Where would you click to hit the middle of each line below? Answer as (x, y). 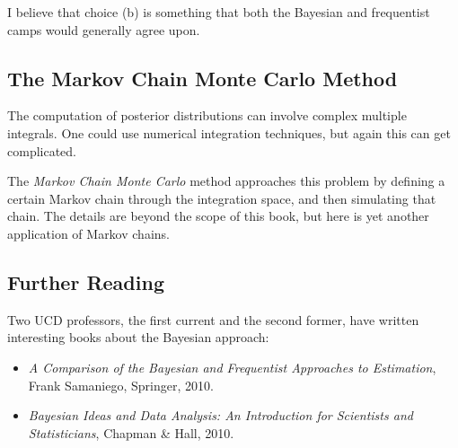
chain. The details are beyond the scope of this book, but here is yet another (218, 216)
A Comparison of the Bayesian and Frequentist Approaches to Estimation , (232, 367)
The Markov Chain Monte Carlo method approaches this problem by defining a (226, 181)
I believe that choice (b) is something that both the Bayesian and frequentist (219, 12)
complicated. (42, 150)
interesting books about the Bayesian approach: (138, 337)
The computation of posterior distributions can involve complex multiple (207, 115)
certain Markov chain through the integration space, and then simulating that (222, 198)
